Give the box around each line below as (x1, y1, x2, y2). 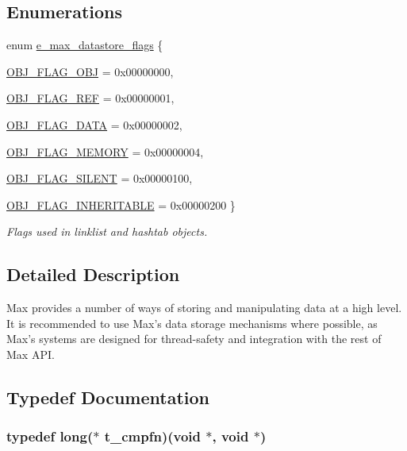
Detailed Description (6, 262, 180, 287)
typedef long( (6, 426, 94, 446)
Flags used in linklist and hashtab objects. (6, 223, 208, 240)
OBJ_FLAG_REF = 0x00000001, (6, 90, 175, 106)
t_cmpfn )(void (104, 426, 201, 446)
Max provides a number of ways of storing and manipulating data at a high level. (6, 299, 402, 316)
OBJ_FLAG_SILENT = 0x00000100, (6, 170, 193, 187)
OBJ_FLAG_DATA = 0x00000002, (6, 116, 182, 133)
